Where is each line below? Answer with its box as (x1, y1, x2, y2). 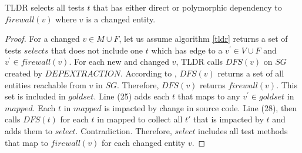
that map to (5, 136, 48, 148)
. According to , (120, 66, 177, 79)
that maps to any (177, 90, 240, 102)
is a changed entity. (86, 12, 156, 25)
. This (276, 78, 297, 91)
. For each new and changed (69, 55, 169, 68)
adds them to (5, 124, 52, 137)
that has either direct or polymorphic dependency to (93, 1, 282, 13)
